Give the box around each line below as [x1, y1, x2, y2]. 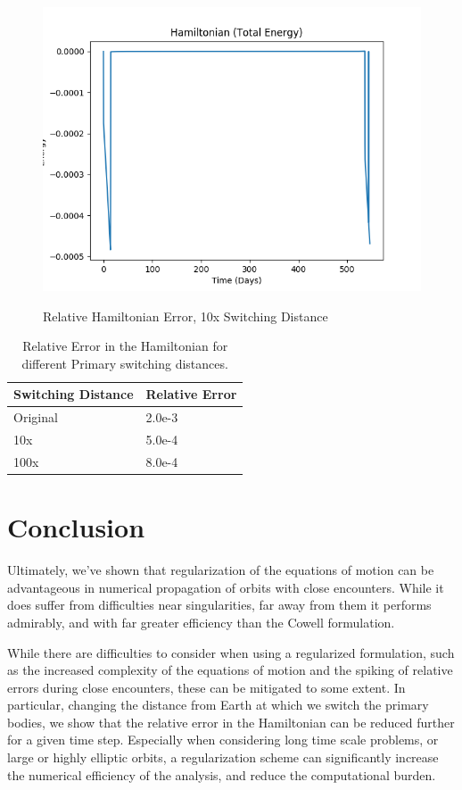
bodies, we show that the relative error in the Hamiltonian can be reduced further [7, 712, 455, 731]
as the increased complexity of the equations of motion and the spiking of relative [7, 661, 453, 679]
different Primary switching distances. [21, 353, 228, 372]
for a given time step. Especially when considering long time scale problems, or [7, 730, 439, 749]
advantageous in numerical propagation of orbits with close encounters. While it [7, 578, 444, 596]
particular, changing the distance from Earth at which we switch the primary [7, 695, 429, 714]
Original [13, 408, 58, 427]
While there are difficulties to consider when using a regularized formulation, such [7, 643, 455, 661]
